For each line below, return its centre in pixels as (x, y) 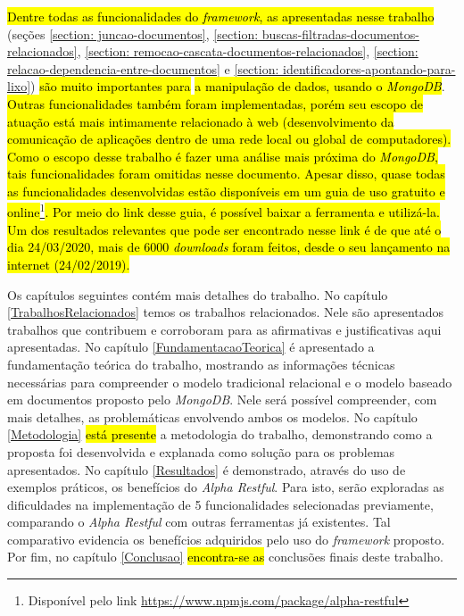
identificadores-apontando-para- (369, 68)
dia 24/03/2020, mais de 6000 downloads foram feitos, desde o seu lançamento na (229, 247)
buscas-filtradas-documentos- (340, 33)
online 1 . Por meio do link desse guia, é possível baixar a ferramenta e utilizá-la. (224, 211)
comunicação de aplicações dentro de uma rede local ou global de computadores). (229, 139)
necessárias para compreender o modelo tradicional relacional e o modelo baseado (230, 382)
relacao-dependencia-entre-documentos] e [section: (143, 68)
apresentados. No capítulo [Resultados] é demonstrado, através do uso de (207, 469)
